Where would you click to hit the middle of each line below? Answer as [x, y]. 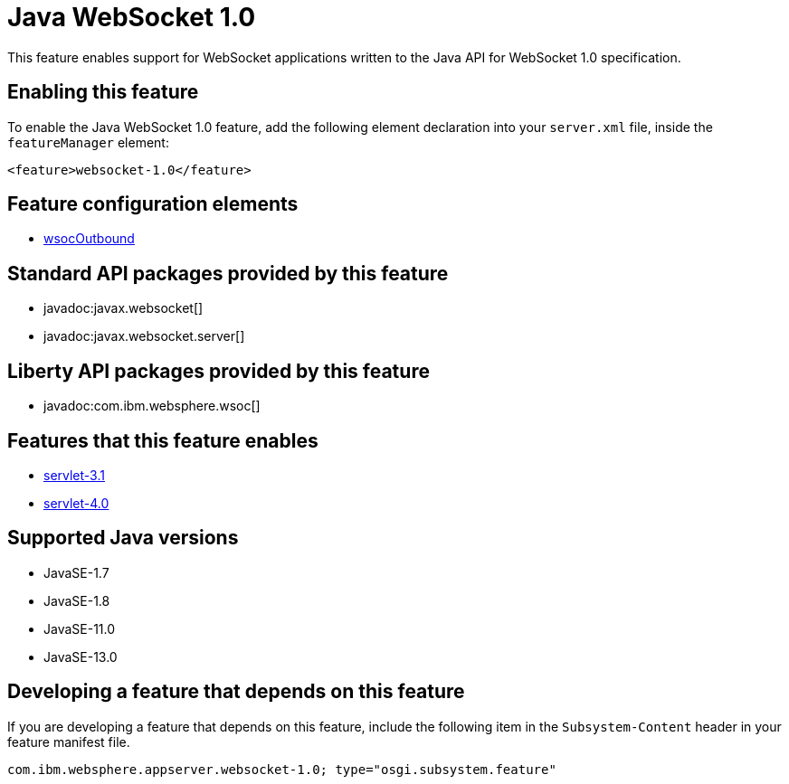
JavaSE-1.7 [76, 572]
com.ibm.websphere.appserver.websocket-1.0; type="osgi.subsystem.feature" [282, 769]
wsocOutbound [89, 239]
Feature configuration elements [153, 204]
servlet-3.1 [74, 475]
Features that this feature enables [163, 440]
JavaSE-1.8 [77, 600]
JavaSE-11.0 [80, 628]
